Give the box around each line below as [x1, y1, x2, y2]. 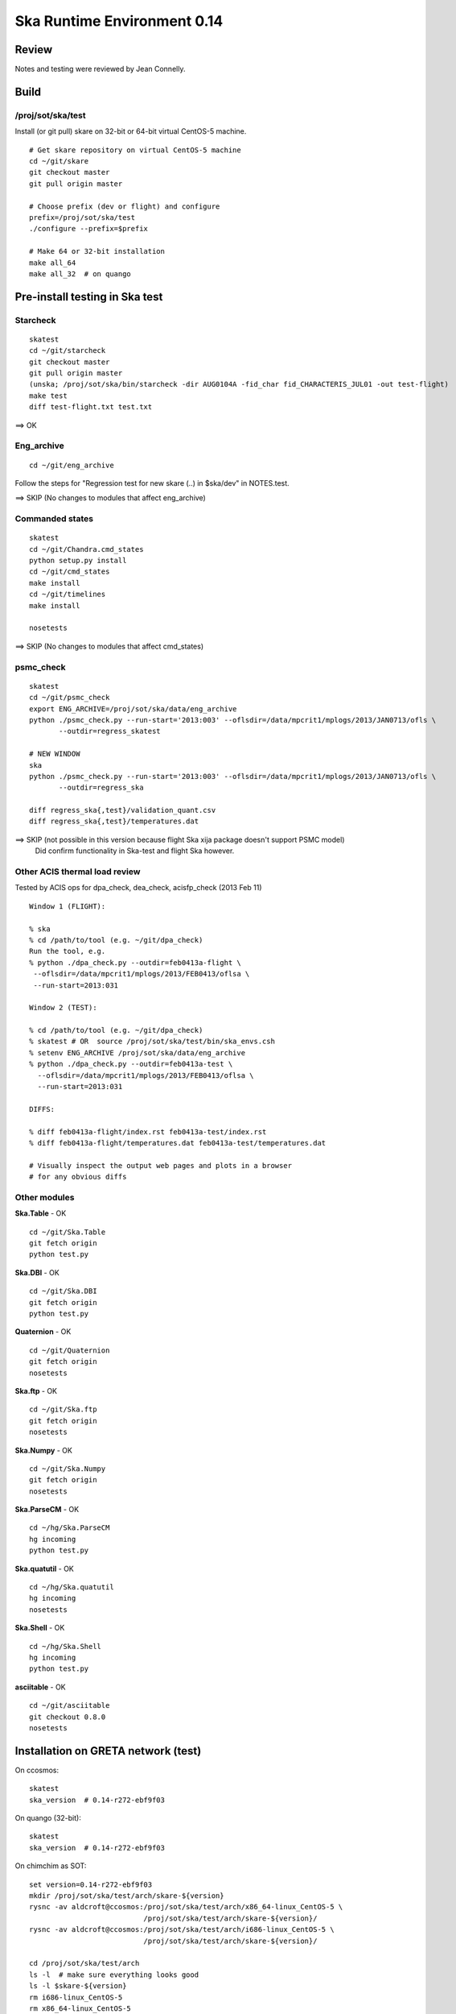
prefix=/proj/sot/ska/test [29, 213, 136, 222]
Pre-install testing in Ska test [14, 290, 163, 304]
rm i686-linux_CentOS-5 [29, 1992, 123, 2002]
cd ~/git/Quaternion [29, 1345, 110, 1355]
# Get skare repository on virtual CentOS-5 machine [29, 145, 241, 155]
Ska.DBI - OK [14, 1267, 60, 1277]
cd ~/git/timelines [29, 590, 106, 599]
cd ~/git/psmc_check [29, 693, 110, 702]
